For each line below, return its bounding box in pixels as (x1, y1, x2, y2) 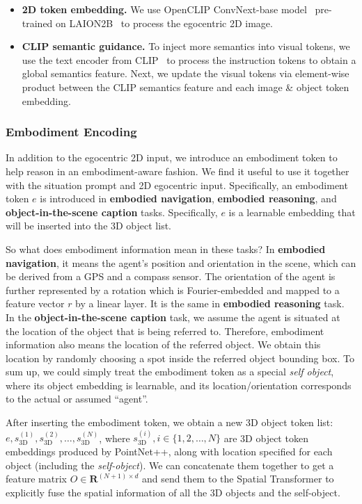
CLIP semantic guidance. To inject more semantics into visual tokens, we (22, 39, 350, 54)
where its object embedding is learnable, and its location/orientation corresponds (6, 377, 352, 392)
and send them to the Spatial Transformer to (141, 471, 334, 486)
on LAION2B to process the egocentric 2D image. (56, 15, 273, 30)
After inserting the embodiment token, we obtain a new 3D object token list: (6, 415, 333, 430)
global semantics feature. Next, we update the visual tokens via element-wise (22, 66, 349, 81)
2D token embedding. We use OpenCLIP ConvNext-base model (22, 2, 307, 16)
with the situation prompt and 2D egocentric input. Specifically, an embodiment (6, 177, 348, 192)
